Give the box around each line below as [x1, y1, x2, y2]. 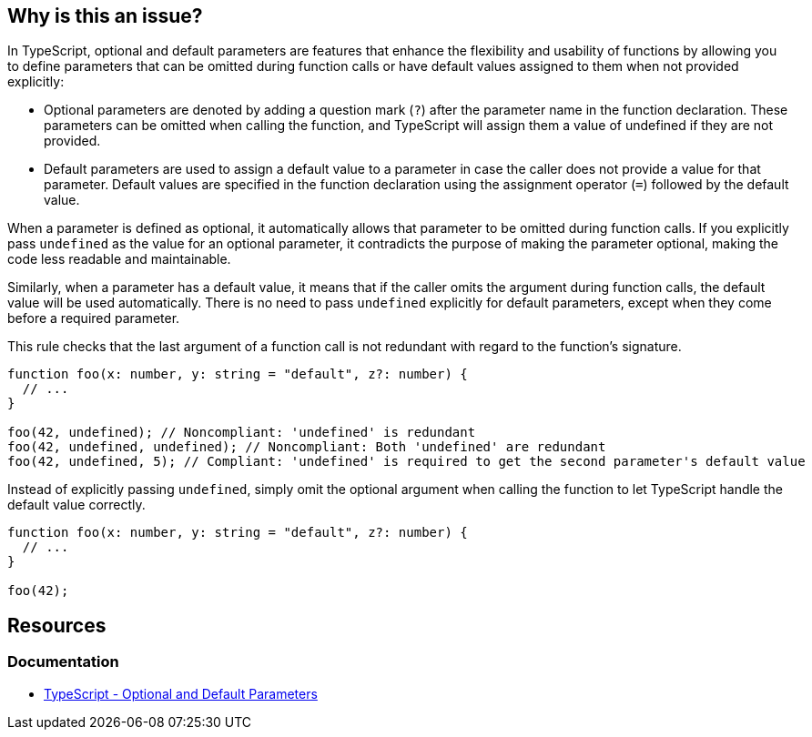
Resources [7, 613, 107, 637]
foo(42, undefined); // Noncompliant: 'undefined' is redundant [7, 425, 476, 440]
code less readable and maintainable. [7, 251, 231, 268]
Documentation [7, 652, 119, 671]
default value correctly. [7, 497, 146, 513]
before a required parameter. [7, 310, 180, 327]
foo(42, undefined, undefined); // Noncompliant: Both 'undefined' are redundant [7, 439, 606, 455]
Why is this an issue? [7, 5, 203, 27]
